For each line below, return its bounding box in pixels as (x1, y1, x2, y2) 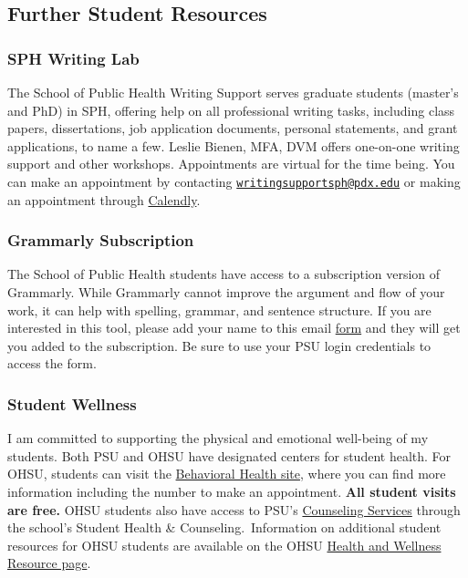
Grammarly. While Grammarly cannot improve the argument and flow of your (7, 283, 445, 302)
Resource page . (7, 553, 91, 573)
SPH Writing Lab (7, 46, 140, 69)
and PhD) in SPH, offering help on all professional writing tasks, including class (7, 100, 455, 119)
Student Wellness (7, 392, 137, 415)
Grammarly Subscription (7, 229, 194, 252)
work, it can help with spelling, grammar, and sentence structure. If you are (7, 300, 432, 319)
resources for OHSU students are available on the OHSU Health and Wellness (7, 535, 442, 554)
